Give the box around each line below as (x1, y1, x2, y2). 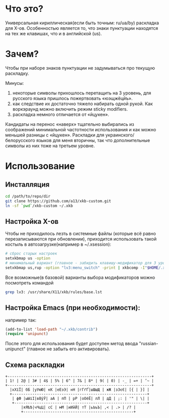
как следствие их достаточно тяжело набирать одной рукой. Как (12, 101, 153, 107)
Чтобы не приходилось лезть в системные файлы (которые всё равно (5, 230, 156, 237)
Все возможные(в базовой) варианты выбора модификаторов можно (5, 274, 155, 281)
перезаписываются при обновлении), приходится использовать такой (5, 236, 157, 242)
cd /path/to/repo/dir (5, 194, 51, 199)
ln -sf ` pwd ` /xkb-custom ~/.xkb (5, 203, 73, 208)
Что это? (5, 3, 44, 15)
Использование (5, 160, 75, 172)
